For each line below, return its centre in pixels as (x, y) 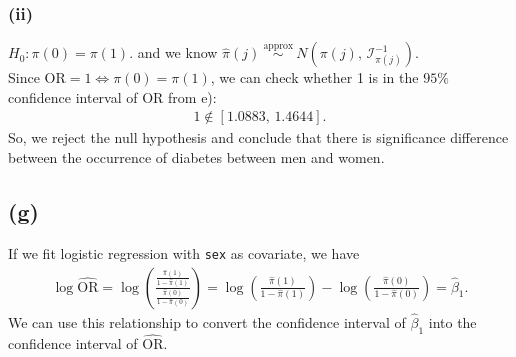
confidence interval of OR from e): (112, 96)
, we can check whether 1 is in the (314, 77)
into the (452, 321)
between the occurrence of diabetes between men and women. (196, 157)
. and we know (173, 52)
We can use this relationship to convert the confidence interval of (207, 321)
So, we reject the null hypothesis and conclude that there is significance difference (258, 137)
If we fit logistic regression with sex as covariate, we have (184, 252)
